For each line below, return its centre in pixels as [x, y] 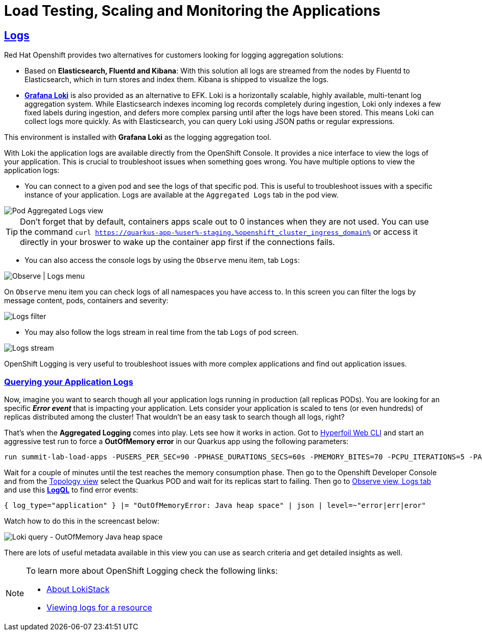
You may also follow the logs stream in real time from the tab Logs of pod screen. [162, 332]
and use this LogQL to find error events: [71, 490]
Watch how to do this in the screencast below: [82, 521]
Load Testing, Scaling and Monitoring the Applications [192, 11]
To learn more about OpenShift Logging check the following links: [152, 570]
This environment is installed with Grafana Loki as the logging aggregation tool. [138, 137]
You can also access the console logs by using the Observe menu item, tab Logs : [162, 260]
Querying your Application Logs [69, 382]
